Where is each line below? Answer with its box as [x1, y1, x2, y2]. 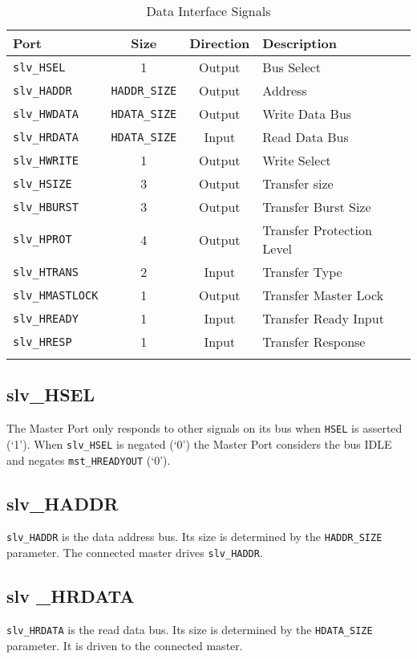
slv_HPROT [13, 233, 72, 246]
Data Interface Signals [146, 2, 271, 20]
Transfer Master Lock [262, 286, 384, 304]
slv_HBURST [13, 200, 79, 214]
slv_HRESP [13, 335, 72, 348]
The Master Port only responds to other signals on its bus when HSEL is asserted [6, 420, 403, 437]
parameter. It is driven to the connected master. [6, 637, 243, 653]
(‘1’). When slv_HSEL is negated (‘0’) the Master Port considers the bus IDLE [6, 435, 392, 452]
